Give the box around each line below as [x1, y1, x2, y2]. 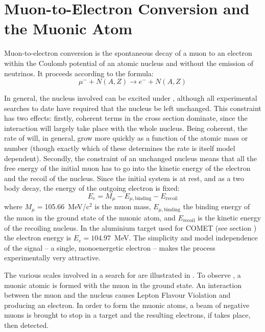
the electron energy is [4, 232, 71, 243]
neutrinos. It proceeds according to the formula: [4, 68, 154, 78]
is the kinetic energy [198, 212, 261, 223]
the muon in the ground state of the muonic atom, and [4, 212, 176, 223]
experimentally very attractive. [4, 252, 101, 263]
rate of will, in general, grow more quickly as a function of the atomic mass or [4, 132, 248, 143]
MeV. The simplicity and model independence [114, 232, 258, 243]
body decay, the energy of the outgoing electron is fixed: [4, 183, 180, 193]
